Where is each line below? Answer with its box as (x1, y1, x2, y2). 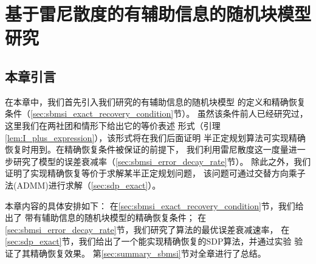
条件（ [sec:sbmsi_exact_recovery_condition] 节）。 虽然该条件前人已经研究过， (5, 107, 308, 120)
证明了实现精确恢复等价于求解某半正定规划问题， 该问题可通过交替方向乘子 (5, 167, 306, 179)
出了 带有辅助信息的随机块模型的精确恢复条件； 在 (5, 211, 207, 224)
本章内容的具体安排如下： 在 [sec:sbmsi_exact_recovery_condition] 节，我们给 (5, 199, 304, 212)
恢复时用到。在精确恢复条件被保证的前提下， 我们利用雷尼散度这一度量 (5, 143, 289, 156)
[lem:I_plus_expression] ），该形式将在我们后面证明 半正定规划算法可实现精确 (5, 131, 306, 144)
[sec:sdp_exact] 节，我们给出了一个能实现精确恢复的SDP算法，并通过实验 (5, 235, 292, 248)
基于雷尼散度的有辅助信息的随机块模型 (5, 1, 312, 26)
